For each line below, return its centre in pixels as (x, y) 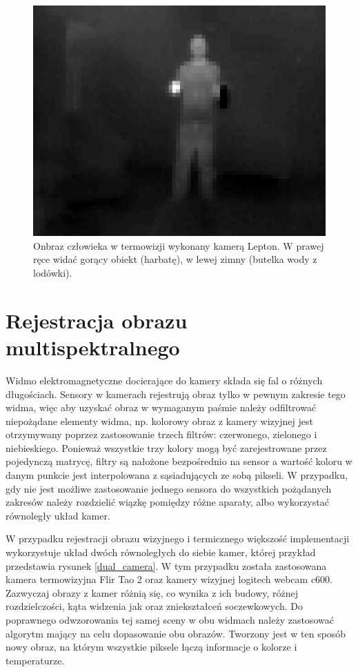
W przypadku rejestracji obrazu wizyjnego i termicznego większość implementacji (178, 538)
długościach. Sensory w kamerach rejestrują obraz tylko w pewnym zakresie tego (176, 394)
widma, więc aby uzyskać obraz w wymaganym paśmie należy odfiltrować (161, 407)
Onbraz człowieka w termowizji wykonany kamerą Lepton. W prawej (179, 245)
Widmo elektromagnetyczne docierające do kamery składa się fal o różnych (164, 380)
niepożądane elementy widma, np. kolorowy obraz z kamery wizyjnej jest (159, 421)
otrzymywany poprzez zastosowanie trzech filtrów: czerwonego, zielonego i (161, 434)
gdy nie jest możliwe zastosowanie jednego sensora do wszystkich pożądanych (169, 488)
